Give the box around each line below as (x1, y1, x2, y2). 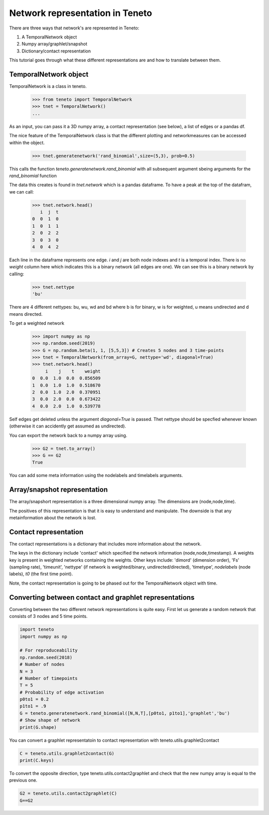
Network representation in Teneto (9, 7, 152, 18)
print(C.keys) (19, 757, 54, 763)
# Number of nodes (19, 661, 65, 667)
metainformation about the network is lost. (9, 515, 97, 521)
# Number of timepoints (19, 675, 78, 681)
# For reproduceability (19, 647, 78, 653)
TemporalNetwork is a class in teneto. (9, 83, 87, 89)
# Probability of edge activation (19, 689, 104, 695)
